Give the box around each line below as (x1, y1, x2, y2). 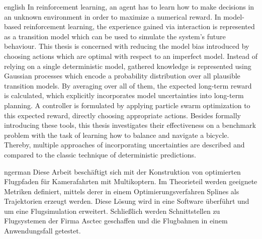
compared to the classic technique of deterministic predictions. (4, 149, 196, 160)
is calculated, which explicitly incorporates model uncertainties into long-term (4, 90, 244, 101)
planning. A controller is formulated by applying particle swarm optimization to (4, 100, 250, 110)
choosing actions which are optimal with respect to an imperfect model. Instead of (4, 50, 258, 61)
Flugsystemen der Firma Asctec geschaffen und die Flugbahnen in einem (4, 215, 228, 226)
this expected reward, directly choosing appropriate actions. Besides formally (4, 110, 241, 120)
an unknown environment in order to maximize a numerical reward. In (4, 11, 221, 22)
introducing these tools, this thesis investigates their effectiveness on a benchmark (4, 120, 256, 130)
